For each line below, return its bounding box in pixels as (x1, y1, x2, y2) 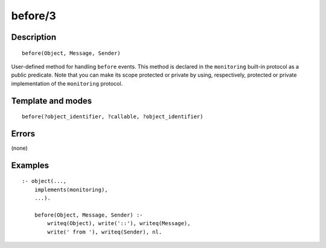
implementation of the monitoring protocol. (11, 80, 123, 87)
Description (11, 32, 57, 42)
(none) (11, 145, 28, 152)
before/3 (11, 9, 57, 22)
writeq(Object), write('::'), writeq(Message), (47, 220, 191, 227)
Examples (11, 160, 50, 170)
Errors (11, 129, 36, 139)
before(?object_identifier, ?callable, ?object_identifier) (22, 113, 203, 120)
